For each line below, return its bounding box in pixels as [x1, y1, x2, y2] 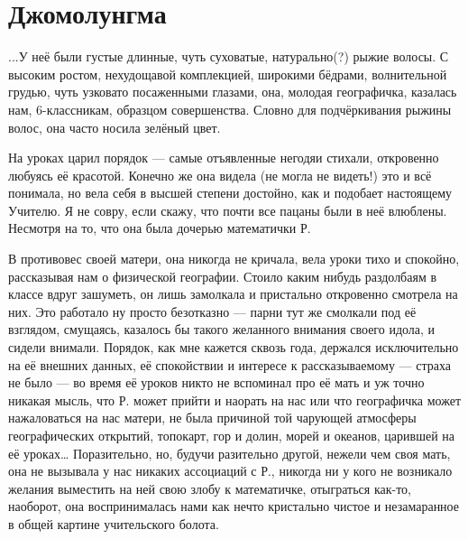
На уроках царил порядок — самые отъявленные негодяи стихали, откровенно [8, 148, 439, 167]
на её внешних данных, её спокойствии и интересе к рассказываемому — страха [8, 355, 451, 374]
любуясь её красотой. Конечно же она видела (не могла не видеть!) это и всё [8, 165, 432, 184]
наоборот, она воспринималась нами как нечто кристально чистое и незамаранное [8, 497, 459, 516]
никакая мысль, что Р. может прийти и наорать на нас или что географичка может [8, 390, 462, 409]
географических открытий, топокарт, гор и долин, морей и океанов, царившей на [8, 426, 455, 444]
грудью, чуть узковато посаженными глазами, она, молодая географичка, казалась [8, 82, 457, 101]
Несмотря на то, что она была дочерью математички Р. [8, 218, 311, 237]
